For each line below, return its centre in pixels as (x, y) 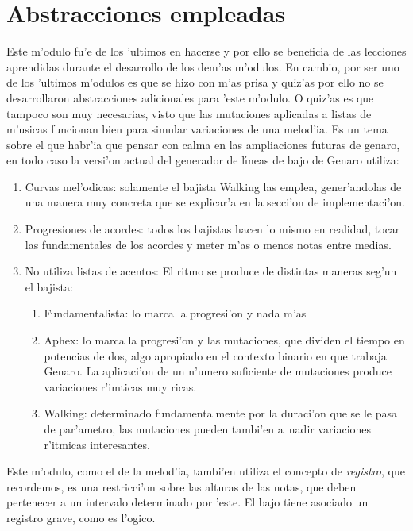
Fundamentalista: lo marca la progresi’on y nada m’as (175, 313)
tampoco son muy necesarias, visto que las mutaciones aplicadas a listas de (189, 113)
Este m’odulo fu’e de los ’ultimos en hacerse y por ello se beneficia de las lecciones (206, 51)
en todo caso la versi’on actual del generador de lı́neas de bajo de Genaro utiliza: (203, 160)
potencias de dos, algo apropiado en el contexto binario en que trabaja (215, 355)
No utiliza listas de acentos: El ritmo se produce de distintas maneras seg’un (211, 271)
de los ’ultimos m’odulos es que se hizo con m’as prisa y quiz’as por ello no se (195, 82)
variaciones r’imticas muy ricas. (120, 386)
